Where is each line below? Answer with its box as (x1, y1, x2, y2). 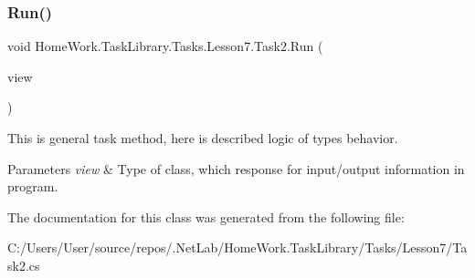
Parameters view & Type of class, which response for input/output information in (7, 159, 465, 178)
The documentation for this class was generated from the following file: (7, 207, 405, 226)
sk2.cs (7, 255, 40, 274)
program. (7, 177, 58, 196)
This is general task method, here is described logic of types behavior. (7, 129, 398, 147)
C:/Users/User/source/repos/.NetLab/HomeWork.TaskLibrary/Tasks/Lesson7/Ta (7, 238, 468, 257)
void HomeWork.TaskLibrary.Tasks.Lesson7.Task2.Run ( (7, 36, 323, 56)
